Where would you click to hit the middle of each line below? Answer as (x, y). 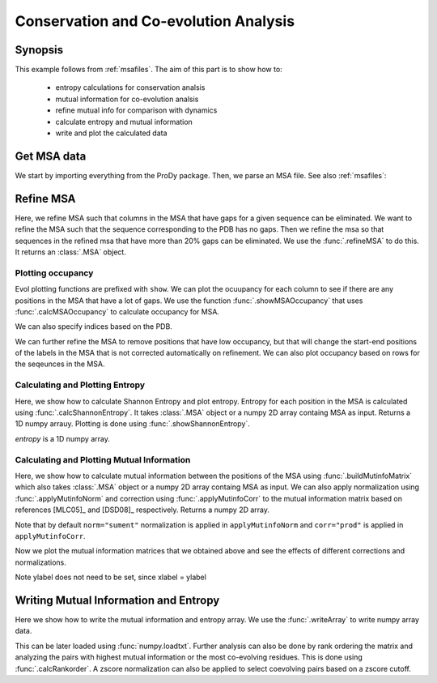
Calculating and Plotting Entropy (80, 385)
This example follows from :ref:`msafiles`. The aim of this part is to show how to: (148, 70)
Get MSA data (51, 156)
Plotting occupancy (54, 273)
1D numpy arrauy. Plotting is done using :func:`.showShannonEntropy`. (132, 424)
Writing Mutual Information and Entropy (117, 600)
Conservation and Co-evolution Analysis (155, 21)
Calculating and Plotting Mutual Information (103, 459)
